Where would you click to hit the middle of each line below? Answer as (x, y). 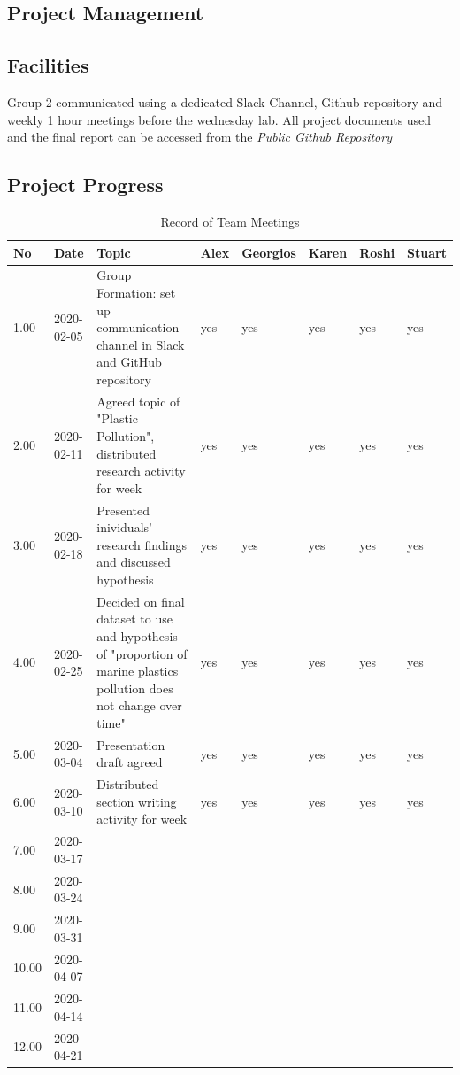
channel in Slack (141, 344)
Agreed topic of (138, 401)
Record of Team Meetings (230, 221)
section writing (137, 801)
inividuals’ (124, 527)
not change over (139, 705)
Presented (123, 510)
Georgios (269, 252)
